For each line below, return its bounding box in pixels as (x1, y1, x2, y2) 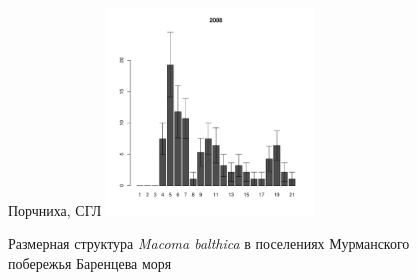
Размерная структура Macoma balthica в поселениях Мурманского (8, 233, 410, 254)
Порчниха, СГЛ (8, 199, 102, 220)
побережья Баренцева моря (8, 253, 172, 274)
